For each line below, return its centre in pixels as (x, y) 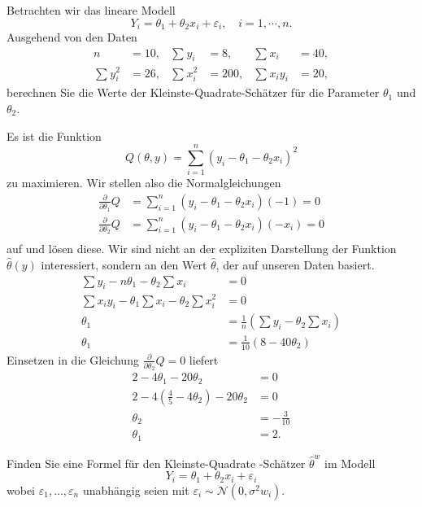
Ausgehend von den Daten (72, 37)
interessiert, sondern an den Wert (124, 264)
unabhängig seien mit (136, 490)
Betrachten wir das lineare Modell (91, 10)
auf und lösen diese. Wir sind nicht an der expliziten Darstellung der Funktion (202, 249)
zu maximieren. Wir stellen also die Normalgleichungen (144, 183)
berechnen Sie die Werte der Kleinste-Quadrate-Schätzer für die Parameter (193, 92)
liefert (204, 359)
